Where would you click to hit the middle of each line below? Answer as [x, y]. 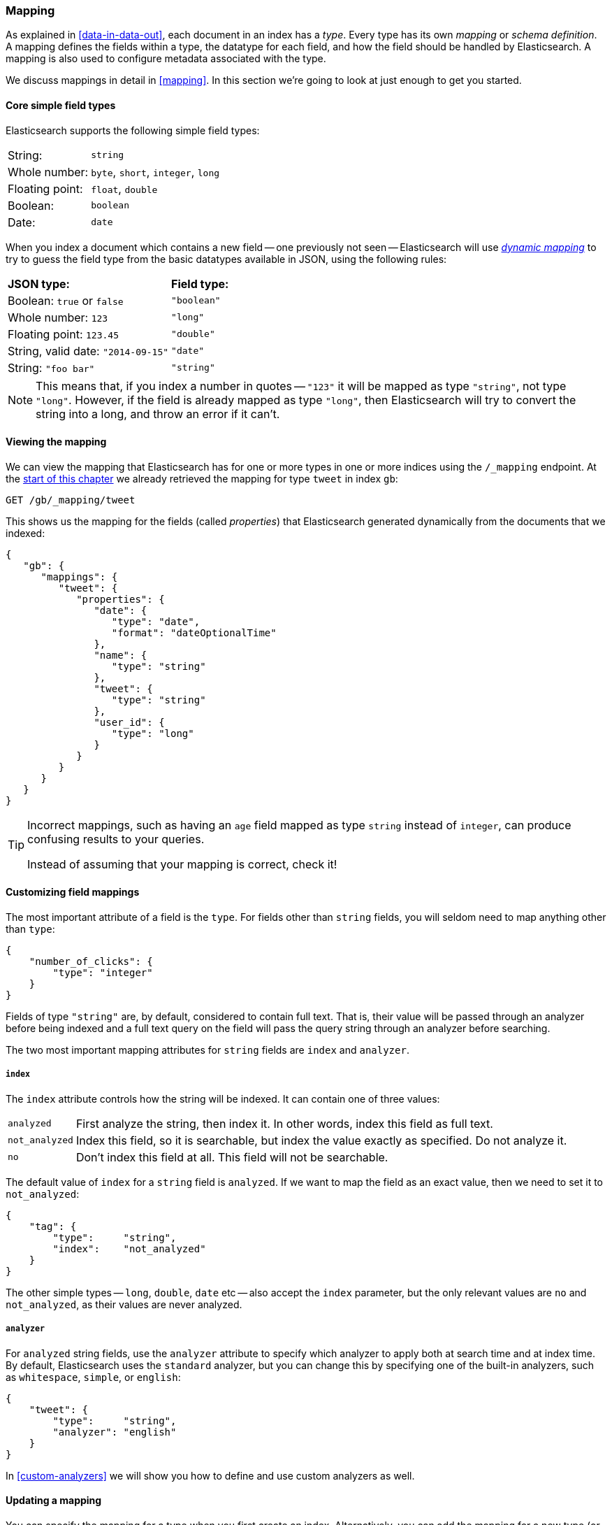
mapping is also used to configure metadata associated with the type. [166, 59]
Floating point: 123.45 [63, 334]
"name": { [121, 655]
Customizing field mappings [73, 892]
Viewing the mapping [56, 442]
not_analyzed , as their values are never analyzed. [124, 1304]
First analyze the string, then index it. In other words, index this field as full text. [284, 1123]
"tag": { [53, 1226]
